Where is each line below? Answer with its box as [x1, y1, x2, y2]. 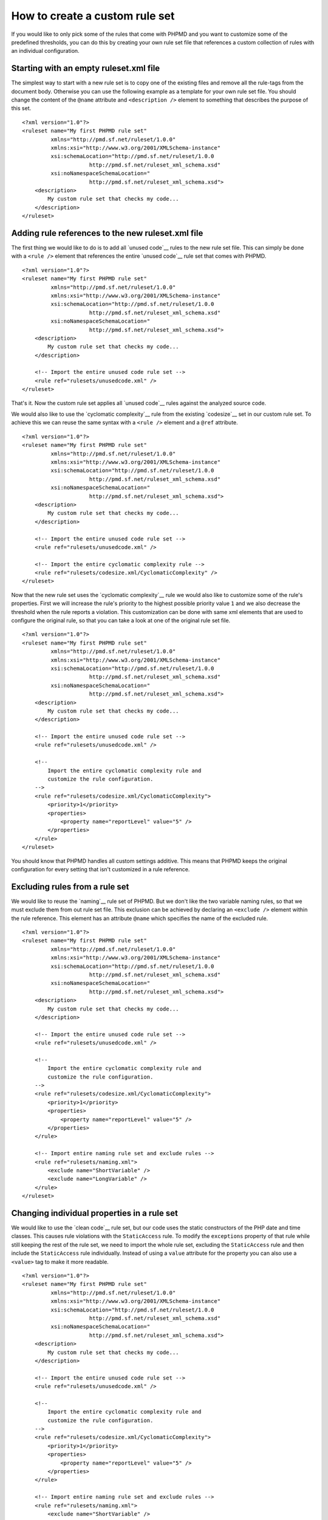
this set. [11, 105, 32, 112]
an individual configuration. [11, 47, 80, 55]
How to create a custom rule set [11, 9, 175, 22]
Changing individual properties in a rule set [11, 1207, 179, 1218]
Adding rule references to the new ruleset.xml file [11, 228, 203, 238]
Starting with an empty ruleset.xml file [11, 63, 160, 74]
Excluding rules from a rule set [11, 882, 129, 892]
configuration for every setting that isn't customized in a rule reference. [11, 865, 190, 872]
